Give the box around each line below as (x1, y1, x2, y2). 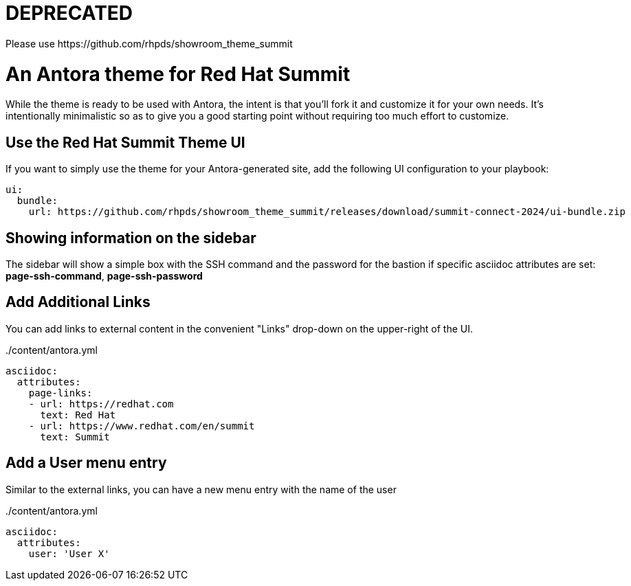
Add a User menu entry (5, 454, 167, 472)
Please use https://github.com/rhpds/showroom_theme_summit (5, 37, 293, 49)
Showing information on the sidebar (5, 229, 256, 247)
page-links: (28, 387, 93, 398)
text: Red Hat (40, 409, 116, 420)
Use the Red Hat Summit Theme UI (5, 133, 245, 151)
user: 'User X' (28, 548, 110, 559)
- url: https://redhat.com (28, 398, 174, 409)
